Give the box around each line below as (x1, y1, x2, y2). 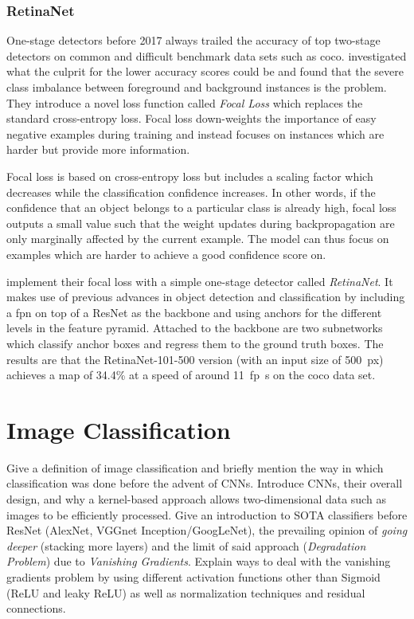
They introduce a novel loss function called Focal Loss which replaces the (6, 94, 363, 111)
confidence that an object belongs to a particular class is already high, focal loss (6, 199, 396, 216)
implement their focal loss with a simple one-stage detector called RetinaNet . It (6, 272, 393, 289)
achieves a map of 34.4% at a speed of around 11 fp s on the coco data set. (6, 366, 376, 383)
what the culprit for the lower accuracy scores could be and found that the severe (6, 63, 404, 80)
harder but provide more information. (6, 141, 190, 158)
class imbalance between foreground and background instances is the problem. (6, 79, 387, 95)
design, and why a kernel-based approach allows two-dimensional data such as (6, 491, 386, 507)
